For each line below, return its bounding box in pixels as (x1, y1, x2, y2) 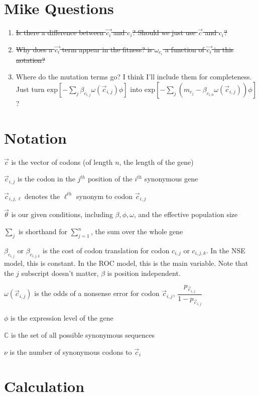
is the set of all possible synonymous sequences (11, 329, 155, 340)
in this (214, 44, 234, 54)
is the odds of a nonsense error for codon (34, 288, 160, 299)
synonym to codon (76, 190, 133, 201)
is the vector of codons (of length (11, 156, 113, 167)
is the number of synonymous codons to (10, 346, 132, 357)
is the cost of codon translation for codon (43, 245, 170, 255)
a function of (165, 44, 204, 54)
